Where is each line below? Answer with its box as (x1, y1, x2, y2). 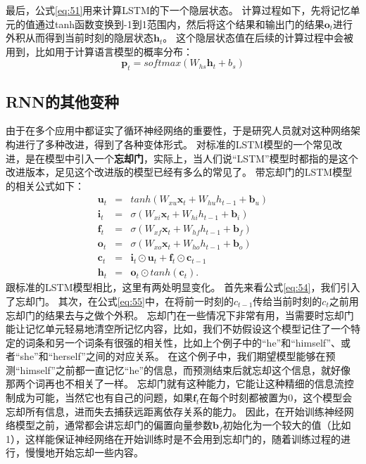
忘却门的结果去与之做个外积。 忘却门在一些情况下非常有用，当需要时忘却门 (6, 307, 354, 322)
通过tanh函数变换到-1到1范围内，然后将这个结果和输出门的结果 (34, 16, 324, 31)
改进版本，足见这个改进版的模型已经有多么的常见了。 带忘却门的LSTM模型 (6, 165, 353, 179)
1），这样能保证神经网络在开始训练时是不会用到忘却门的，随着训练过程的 (6, 431, 341, 446)
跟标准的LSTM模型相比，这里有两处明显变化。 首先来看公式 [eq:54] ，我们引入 (6, 280, 360, 295)
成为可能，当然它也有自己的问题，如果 (15, 390, 193, 405)
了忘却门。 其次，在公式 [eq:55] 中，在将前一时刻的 (6, 293, 234, 308)
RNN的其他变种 (6, 90, 119, 112)
